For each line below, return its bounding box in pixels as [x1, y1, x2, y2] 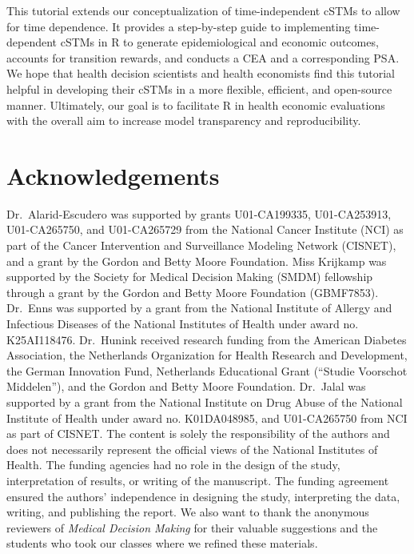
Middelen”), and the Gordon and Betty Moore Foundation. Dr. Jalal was [6, 378, 366, 395]
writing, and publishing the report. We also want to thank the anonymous [6, 504, 369, 520]
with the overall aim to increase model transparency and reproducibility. [6, 112, 361, 129]
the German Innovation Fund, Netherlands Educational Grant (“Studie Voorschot [6, 362, 408, 379]
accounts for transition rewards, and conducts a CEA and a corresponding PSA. [6, 49, 400, 66]
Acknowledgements [6, 159, 220, 191]
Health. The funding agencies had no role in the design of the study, [6, 456, 340, 473]
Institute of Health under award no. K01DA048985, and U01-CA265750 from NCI [6, 409, 408, 426]
